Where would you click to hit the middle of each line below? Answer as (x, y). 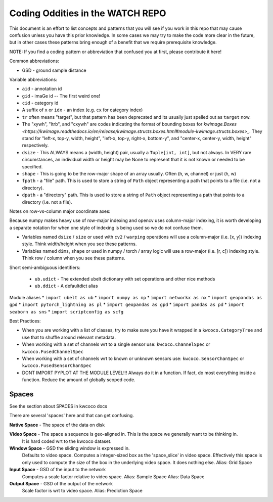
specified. (32, 166)
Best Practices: (25, 321)
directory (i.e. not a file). (47, 202)
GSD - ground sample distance (54, 70)
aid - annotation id (42, 89)
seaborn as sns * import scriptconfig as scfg (66, 311)
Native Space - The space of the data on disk (57, 425)
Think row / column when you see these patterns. (74, 258)
